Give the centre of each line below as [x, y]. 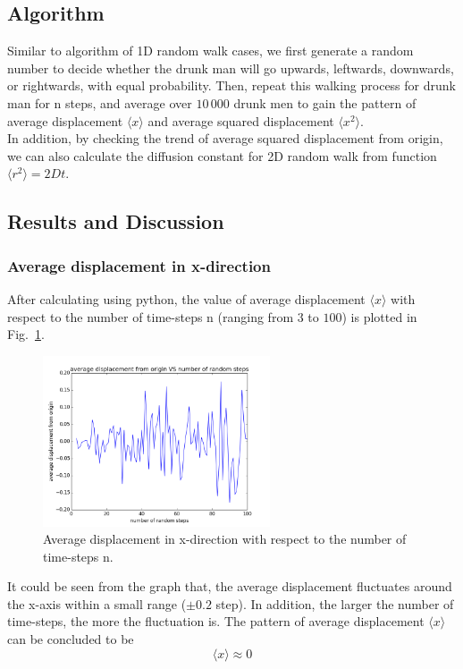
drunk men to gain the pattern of [325, 102]
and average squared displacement [241, 120]
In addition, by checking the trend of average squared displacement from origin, [225, 138]
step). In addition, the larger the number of [335, 603]
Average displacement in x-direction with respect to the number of [225, 539]
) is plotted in [379, 316]
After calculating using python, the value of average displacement [186, 298]
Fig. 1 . [26, 334]
